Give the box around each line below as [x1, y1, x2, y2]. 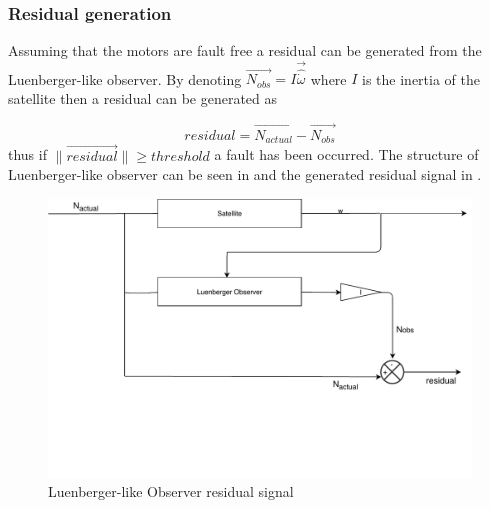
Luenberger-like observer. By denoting [8, 68, 242, 89]
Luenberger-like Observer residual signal [48, 481, 294, 502]
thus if [8, 144, 47, 165]
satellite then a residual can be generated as [8, 88, 278, 109]
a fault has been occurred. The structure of [214, 144, 479, 165]
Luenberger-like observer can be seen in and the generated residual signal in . [8, 164, 482, 185]
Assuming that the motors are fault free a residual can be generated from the [8, 40, 482, 61]
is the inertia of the [362, 68, 481, 89]
